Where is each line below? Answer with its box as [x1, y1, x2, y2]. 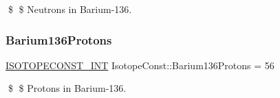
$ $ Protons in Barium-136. [8, 81, 127, 95]
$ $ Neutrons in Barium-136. [8, 2, 132, 16]
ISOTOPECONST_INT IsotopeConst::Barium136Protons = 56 [6, 58, 274, 72]
